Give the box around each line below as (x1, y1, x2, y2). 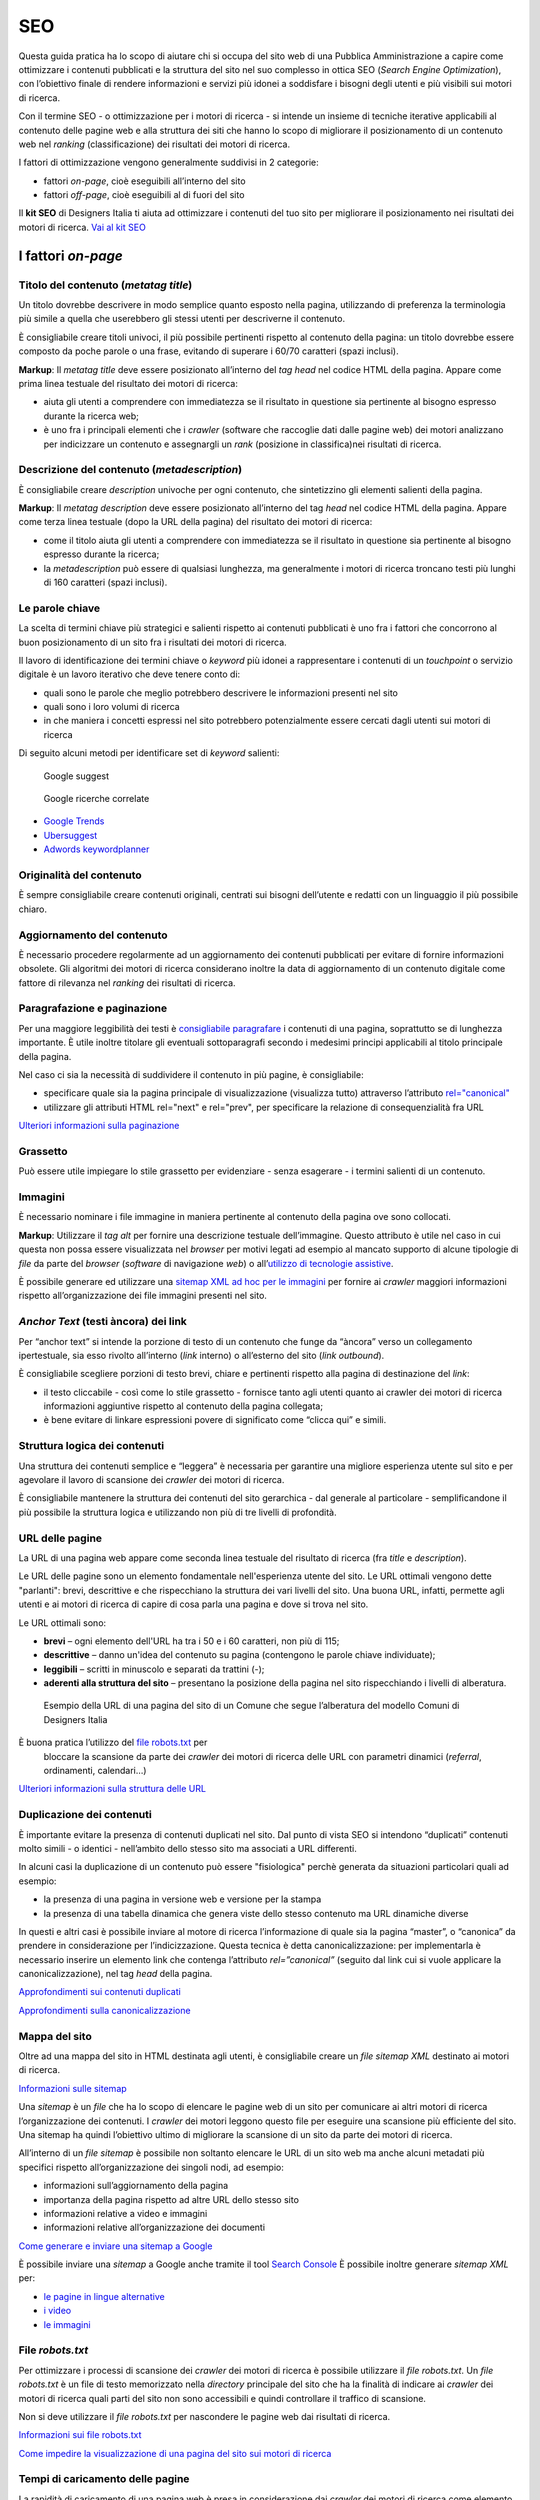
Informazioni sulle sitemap (18, 2082, 127, 2094)
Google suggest (43, 770, 110, 782)
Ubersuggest (43, 829, 98, 841)
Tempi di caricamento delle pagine (18, 2472, 190, 2486)
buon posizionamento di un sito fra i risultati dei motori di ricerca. (18, 636, 287, 648)
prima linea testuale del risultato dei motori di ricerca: (18, 377, 239, 389)
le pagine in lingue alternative (43, 2290, 165, 2302)
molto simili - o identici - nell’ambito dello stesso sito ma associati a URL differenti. (18, 1842, 357, 1854)
